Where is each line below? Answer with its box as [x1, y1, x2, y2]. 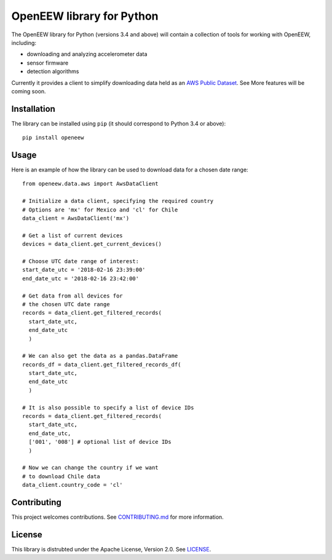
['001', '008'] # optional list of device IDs [28, 438, 172, 446]
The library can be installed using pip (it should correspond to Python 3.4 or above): [11, 120, 226, 127]
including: [11, 39, 37, 46]
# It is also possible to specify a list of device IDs [22, 404, 194, 411]
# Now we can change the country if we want [22, 464, 159, 471]
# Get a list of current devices [22, 232, 123, 239]
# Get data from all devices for [22, 292, 123, 299]
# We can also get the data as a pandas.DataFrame [22, 352, 178, 360]
